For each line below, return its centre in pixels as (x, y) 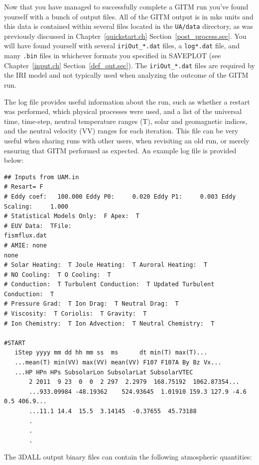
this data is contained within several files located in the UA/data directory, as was (129, 26)
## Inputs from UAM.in (42, 177)
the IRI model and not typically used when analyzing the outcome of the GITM (126, 75)
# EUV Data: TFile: (38, 226)
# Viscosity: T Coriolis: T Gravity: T (75, 314)
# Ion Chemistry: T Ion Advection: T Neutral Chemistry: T (109, 323)
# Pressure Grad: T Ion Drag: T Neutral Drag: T (91, 304)
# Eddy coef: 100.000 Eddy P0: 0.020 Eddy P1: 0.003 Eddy (120, 196)
